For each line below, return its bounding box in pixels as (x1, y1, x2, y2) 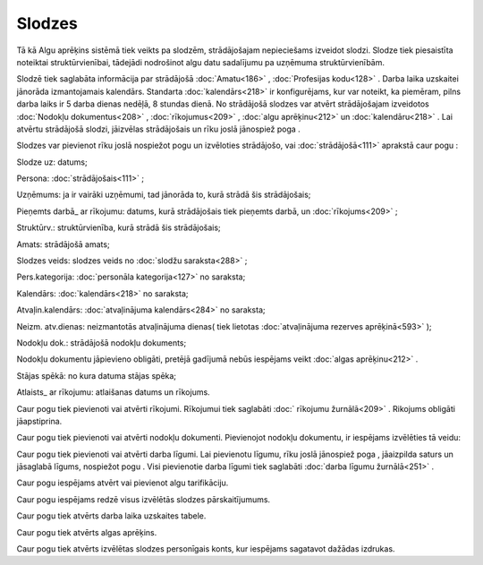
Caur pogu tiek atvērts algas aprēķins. (16, 526, 157, 537)
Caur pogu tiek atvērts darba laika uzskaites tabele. (16, 510, 207, 521)
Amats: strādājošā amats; (16, 238, 111, 250)
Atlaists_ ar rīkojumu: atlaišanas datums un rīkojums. (16, 387, 210, 398)
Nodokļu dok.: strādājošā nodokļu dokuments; (16, 337, 187, 348)
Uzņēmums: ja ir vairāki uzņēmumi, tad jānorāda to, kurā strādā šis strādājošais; (16, 189, 311, 201)
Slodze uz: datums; (16, 157, 89, 167)
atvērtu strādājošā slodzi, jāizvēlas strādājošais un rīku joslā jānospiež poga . (16, 124, 301, 134)
